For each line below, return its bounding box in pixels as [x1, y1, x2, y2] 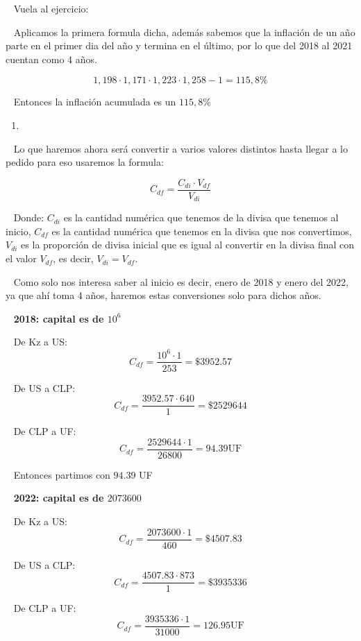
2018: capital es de [13, 311, 104, 325]
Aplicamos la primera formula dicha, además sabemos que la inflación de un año [13, 24, 355, 39]
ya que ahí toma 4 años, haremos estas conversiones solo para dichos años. [6, 288, 321, 302]
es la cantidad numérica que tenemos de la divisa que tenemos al [63, 210, 339, 225]
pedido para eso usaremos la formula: [6, 155, 164, 169]
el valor [6, 251, 37, 266]
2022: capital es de [13, 490, 104, 505]
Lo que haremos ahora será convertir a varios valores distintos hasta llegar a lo [13, 141, 348, 155]
